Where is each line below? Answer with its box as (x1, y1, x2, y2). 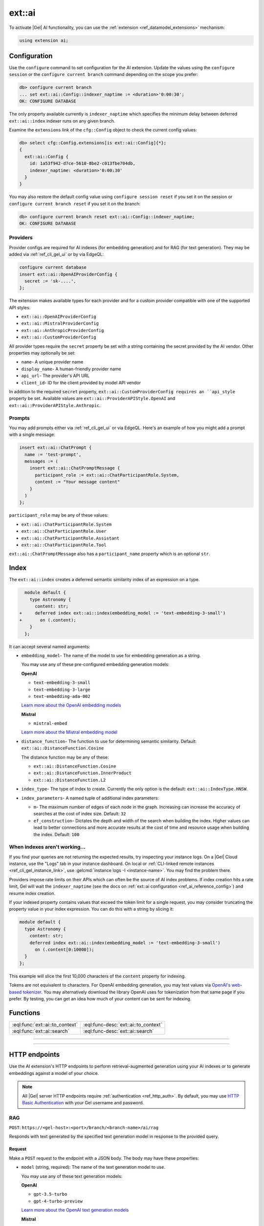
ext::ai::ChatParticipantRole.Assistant (21, 535, 120, 541)
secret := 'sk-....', (24, 278, 77, 284)
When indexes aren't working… (9, 843, 86, 850)
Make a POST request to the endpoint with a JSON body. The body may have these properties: (9, 1155, 199, 1161)
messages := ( (24, 459, 59, 464)
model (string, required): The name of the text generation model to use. (21, 1164, 166, 1170)
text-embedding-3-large (33, 687, 90, 692)
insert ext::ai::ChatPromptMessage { (29, 465, 120, 471)
